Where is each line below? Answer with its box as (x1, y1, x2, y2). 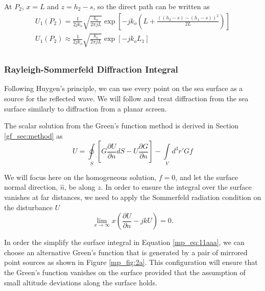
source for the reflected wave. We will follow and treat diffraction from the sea (4, 93, 249, 104)
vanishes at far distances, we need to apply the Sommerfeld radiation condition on (4, 191, 261, 202)
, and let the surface (175, 171, 238, 182)
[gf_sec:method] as (4, 130, 63, 141)
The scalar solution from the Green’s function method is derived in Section (4, 120, 239, 131)
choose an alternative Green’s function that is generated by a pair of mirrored (4, 247, 248, 257)
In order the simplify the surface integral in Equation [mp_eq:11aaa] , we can (4, 237, 245, 248)
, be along (64, 182, 95, 192)
